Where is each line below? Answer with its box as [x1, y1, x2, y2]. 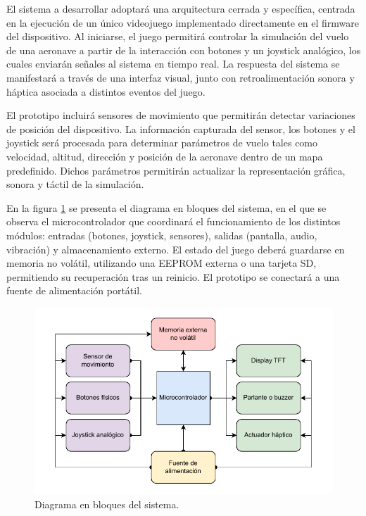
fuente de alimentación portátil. [6, 283, 142, 298]
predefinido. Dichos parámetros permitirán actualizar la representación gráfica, [6, 163, 346, 177]
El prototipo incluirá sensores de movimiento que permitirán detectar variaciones [6, 108, 355, 122]
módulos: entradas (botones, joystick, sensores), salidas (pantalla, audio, [6, 227, 317, 242]
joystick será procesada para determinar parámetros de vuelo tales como [6, 135, 318, 150]
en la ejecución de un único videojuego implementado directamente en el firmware [6, 15, 359, 30]
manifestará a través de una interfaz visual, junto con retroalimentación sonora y [6, 70, 355, 84]
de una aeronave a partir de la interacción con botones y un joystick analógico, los [6, 42, 361, 57]
